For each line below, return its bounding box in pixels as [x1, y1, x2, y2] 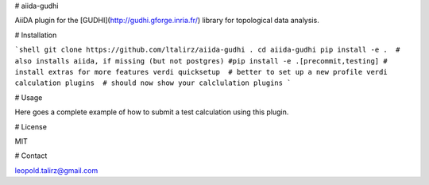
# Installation [14, 30, 57, 40]
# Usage [14, 92, 43, 102]
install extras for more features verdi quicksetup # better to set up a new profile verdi [14, 67, 388, 76]
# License [14, 121, 48, 131]
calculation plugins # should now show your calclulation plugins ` [14, 79, 292, 87]
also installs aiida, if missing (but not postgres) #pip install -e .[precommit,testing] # [14, 56, 388, 65]
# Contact [14, 151, 48, 160]
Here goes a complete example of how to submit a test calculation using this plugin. [14, 107, 289, 117]
